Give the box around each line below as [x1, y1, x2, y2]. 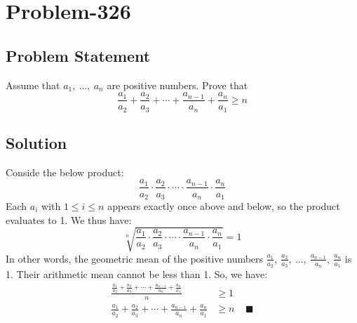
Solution [6, 132, 67, 154]
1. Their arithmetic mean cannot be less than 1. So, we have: [6, 266, 268, 281]
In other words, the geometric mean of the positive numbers [6, 251, 264, 265]
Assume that [6, 77, 60, 92]
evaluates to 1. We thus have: [6, 212, 132, 227]
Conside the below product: [6, 164, 124, 179]
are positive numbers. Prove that [107, 77, 248, 92]
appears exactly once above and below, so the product [107, 199, 340, 213]
